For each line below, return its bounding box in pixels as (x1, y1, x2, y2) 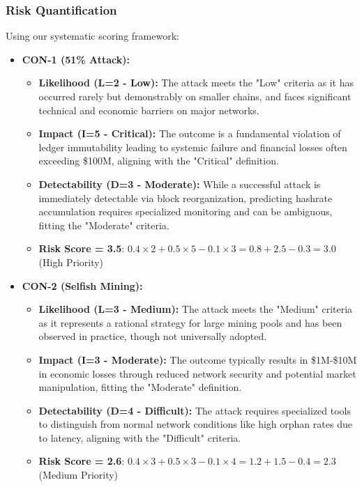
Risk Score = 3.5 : (38, 241, 125, 256)
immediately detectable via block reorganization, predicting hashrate (38, 190, 333, 205)
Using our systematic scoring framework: (6, 29, 179, 43)
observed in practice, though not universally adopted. (38, 329, 267, 343)
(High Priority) (38, 254, 104, 269)
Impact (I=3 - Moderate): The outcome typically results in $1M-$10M (38, 352, 357, 366)
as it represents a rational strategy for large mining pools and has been (38, 315, 342, 330)
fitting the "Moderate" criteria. (38, 217, 169, 232)
